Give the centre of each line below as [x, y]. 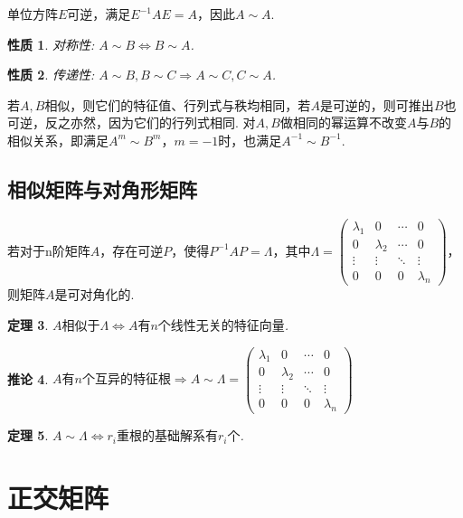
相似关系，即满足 [58, 140]
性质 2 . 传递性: [51, 75]
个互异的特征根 [126, 380]
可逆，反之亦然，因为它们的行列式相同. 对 [132, 122]
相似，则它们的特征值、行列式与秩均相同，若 [178, 104]
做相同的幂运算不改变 [343, 122]
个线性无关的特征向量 [221, 326]
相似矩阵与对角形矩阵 [102, 188]
